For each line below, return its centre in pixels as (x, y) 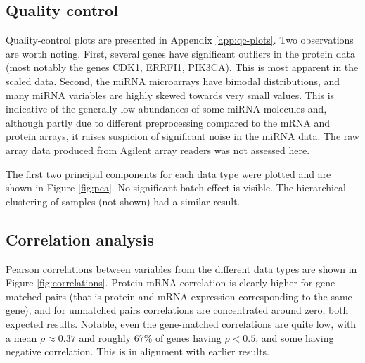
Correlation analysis (80, 239)
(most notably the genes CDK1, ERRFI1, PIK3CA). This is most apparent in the (182, 67)
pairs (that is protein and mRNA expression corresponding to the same (199, 296)
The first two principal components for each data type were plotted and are (168, 173)
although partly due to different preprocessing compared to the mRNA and (168, 122)
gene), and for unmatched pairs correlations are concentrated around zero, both (177, 310)
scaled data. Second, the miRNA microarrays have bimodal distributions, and (173, 81)
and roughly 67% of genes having (150, 337)
